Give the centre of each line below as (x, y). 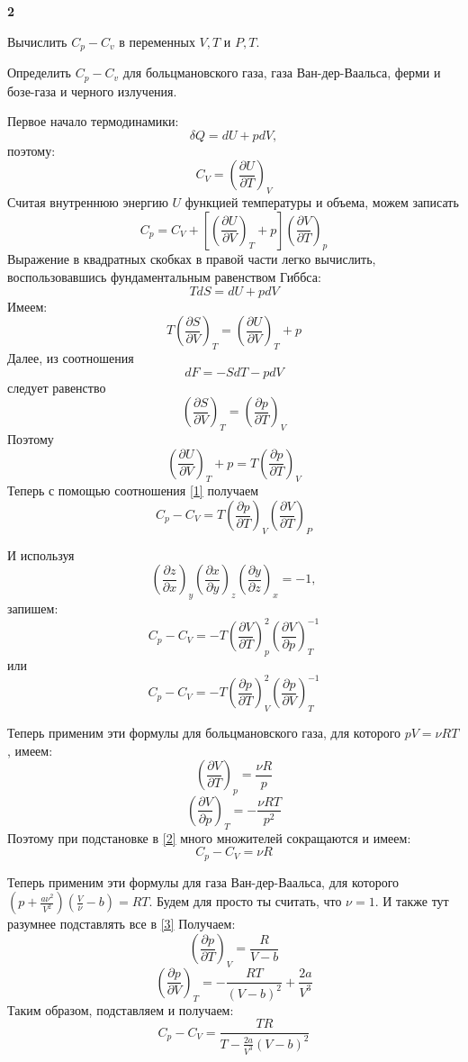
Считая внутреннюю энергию (88, 202)
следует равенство (57, 387)
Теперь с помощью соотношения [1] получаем (133, 490)
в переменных (157, 41)
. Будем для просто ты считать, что (245, 901)
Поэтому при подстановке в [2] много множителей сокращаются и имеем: (209, 837)
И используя (41, 554)
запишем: (33, 608)
